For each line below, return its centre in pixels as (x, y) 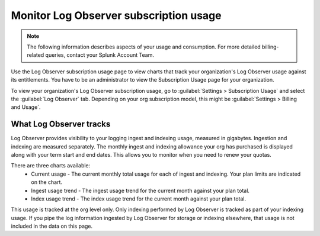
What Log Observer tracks (61, 124)
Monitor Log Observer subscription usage (116, 15)
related (36, 55)
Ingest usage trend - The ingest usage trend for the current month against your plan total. (140, 190)
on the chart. (47, 182)
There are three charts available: (51, 166)
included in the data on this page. (52, 226)
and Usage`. (26, 107)
